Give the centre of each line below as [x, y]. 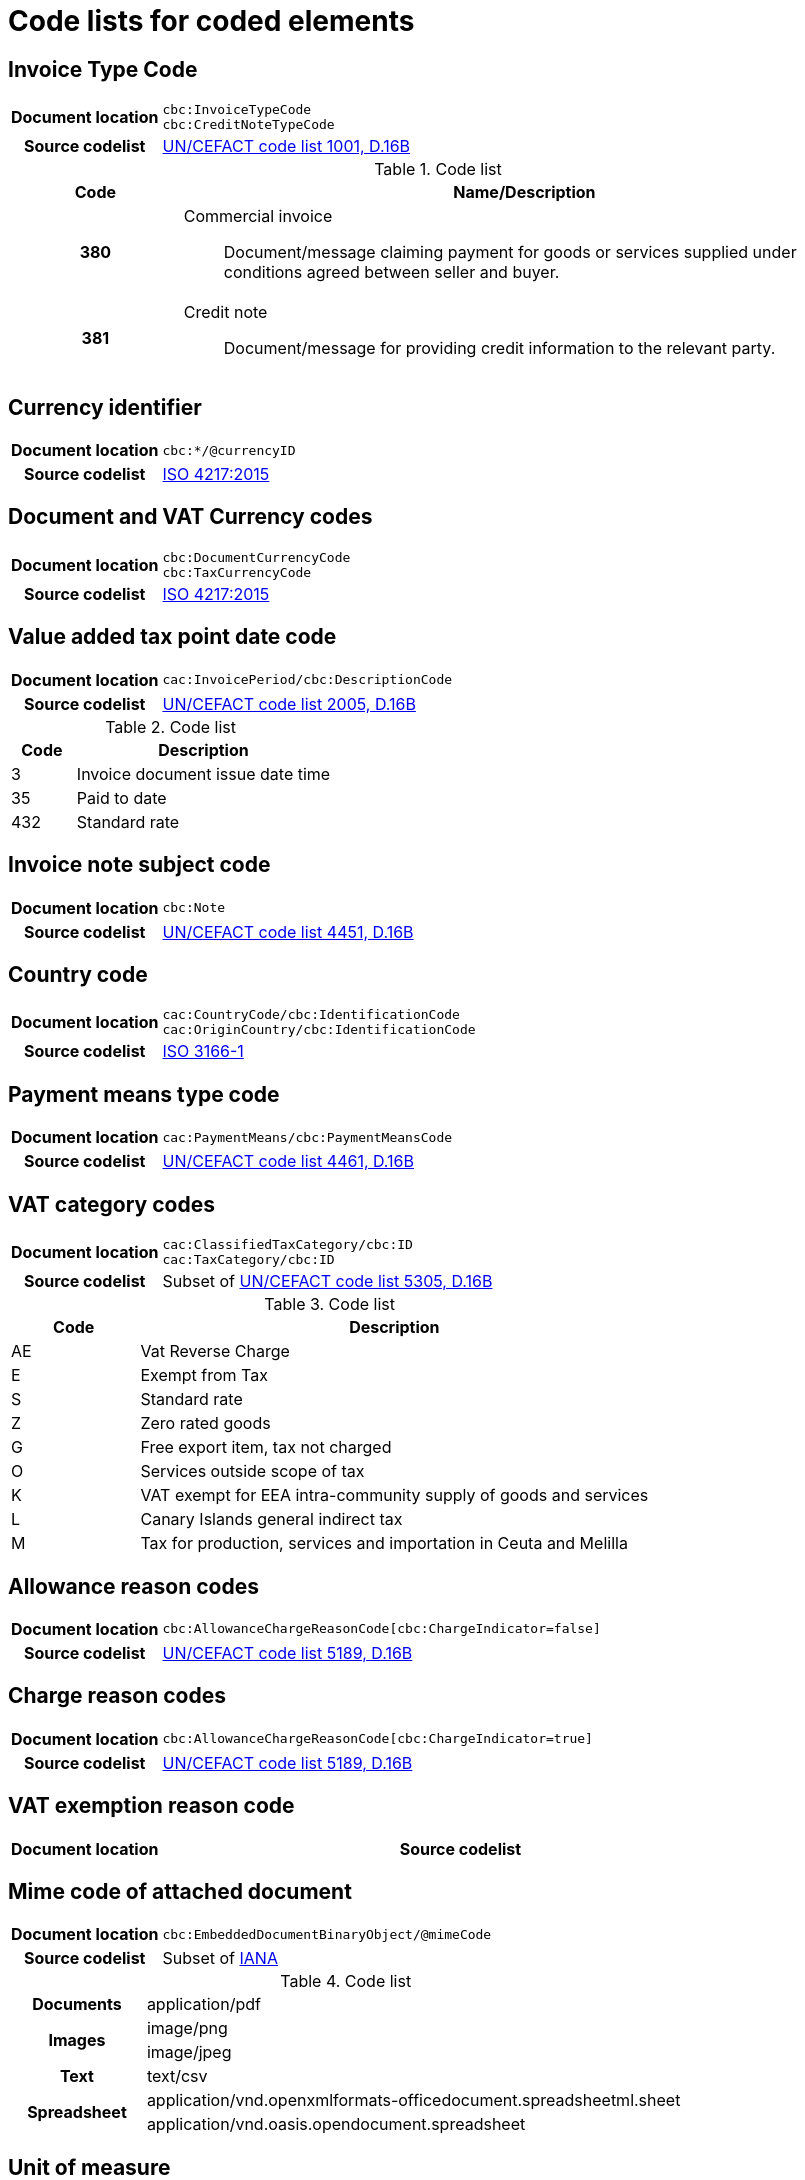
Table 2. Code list [171, 726]
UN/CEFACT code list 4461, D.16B [288, 1161]
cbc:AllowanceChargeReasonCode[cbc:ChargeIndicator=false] [381, 1629]
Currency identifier [105, 407]
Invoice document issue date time [203, 773]
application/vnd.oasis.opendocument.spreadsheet [336, 2124]
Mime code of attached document [180, 1892]
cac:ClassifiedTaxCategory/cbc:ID [287, 1245]
